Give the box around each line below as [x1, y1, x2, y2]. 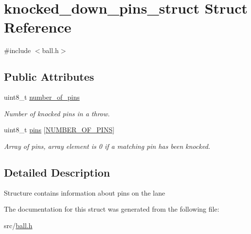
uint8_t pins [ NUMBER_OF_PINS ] [4, 125, 115, 135]
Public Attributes [4, 69, 94, 84]
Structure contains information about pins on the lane [4, 187, 165, 198]
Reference [4, 17, 72, 37]
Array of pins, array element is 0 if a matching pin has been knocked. [4, 141, 211, 151]
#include [4, 45, 31, 55]
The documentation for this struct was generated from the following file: [4, 204, 219, 214]
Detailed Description [4, 164, 110, 180]
